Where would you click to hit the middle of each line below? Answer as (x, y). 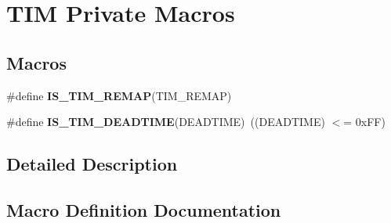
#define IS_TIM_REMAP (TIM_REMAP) (119, 95)
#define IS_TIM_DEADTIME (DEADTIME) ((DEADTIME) (166, 122)
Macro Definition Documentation (144, 209)
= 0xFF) (364, 122)
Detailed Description (92, 164)
